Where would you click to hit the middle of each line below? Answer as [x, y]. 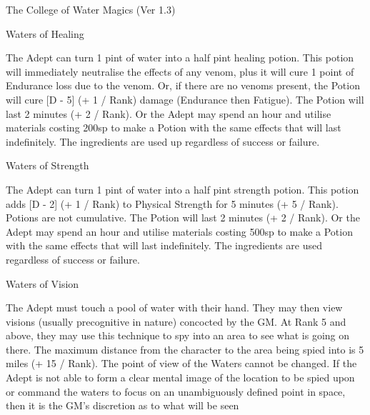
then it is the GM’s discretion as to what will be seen [122, 405]
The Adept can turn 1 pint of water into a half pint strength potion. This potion [182, 189]
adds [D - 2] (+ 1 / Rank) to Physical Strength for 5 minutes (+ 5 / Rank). [172, 203]
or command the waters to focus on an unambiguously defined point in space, [176, 391]
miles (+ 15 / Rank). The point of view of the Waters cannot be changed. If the [181, 363]
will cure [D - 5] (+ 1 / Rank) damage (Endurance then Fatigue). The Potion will [185, 99]
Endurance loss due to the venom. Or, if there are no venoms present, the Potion [183, 85]
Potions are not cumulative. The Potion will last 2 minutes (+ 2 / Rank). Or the [183, 217]
